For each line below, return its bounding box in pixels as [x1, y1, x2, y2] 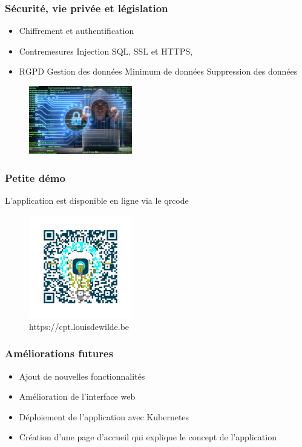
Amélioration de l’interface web [19, 390, 136, 403]
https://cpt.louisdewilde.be [29, 320, 130, 332]
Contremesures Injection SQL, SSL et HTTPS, [19, 44, 193, 57]
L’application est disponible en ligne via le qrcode [5, 194, 189, 206]
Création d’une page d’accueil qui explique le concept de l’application [19, 431, 277, 443]
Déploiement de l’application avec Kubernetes [19, 410, 189, 423]
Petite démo [5, 170, 65, 185]
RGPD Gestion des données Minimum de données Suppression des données [19, 65, 298, 78]
